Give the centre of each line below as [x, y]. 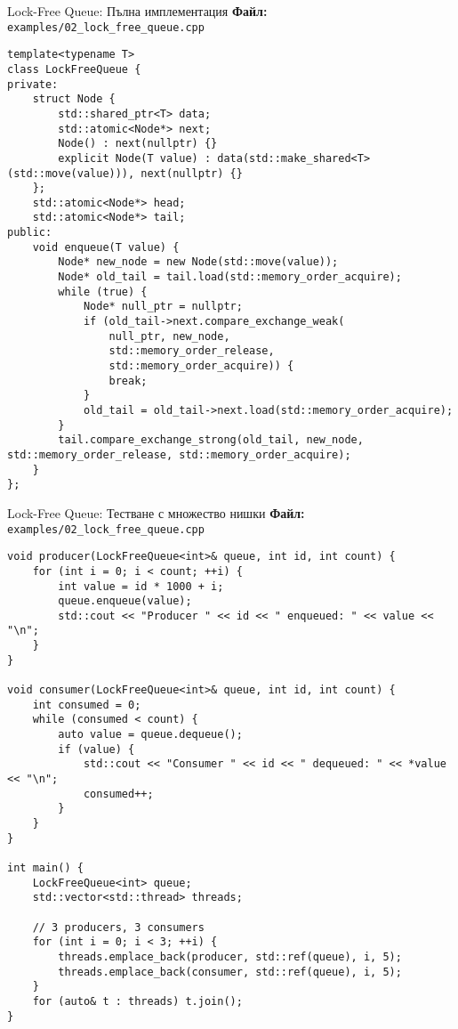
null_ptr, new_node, [169, 336]
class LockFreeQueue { [74, 69]
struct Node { [74, 99]
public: [30, 233]
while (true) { [103, 292]
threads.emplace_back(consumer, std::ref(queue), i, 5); [230, 972]
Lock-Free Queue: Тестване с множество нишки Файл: [156, 512]
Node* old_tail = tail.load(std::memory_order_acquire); [230, 277]
